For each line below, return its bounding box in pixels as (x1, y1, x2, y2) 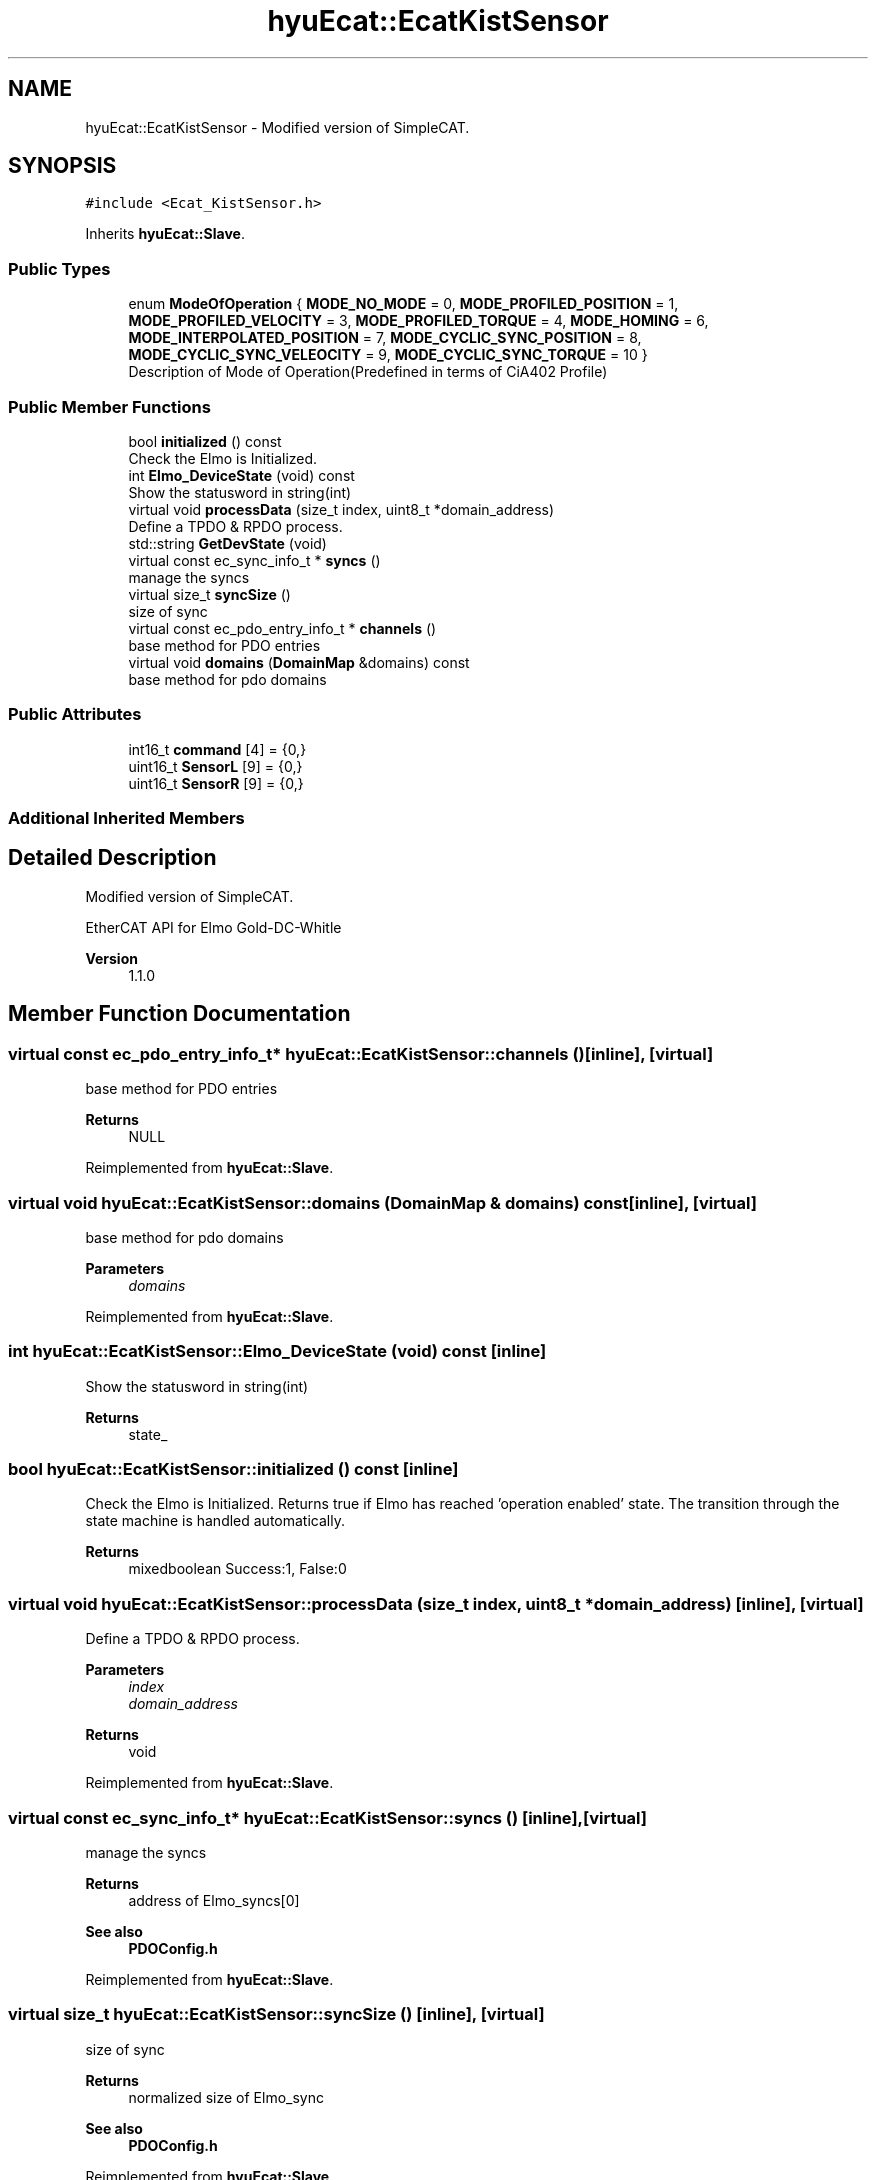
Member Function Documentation (8, 1001, 351, 1027)
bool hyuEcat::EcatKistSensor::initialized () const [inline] (8, 1459, 459, 1479)
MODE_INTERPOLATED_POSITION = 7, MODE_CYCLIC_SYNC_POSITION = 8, (128, 329, 642, 347)
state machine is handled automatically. (85, 1512, 345, 1530)
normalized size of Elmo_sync (128, 2088, 324, 2106)
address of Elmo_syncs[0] (128, 1891, 300, 1909)
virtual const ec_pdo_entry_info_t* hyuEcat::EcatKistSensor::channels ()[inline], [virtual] (8, 1043, 714, 1064)
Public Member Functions (8, 396, 211, 417)
